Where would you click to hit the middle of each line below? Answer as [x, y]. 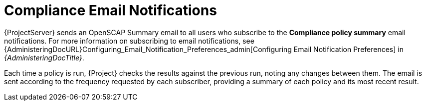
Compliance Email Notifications [110, 10]
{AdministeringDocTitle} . [44, 57]
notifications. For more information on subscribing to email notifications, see [129, 41]
